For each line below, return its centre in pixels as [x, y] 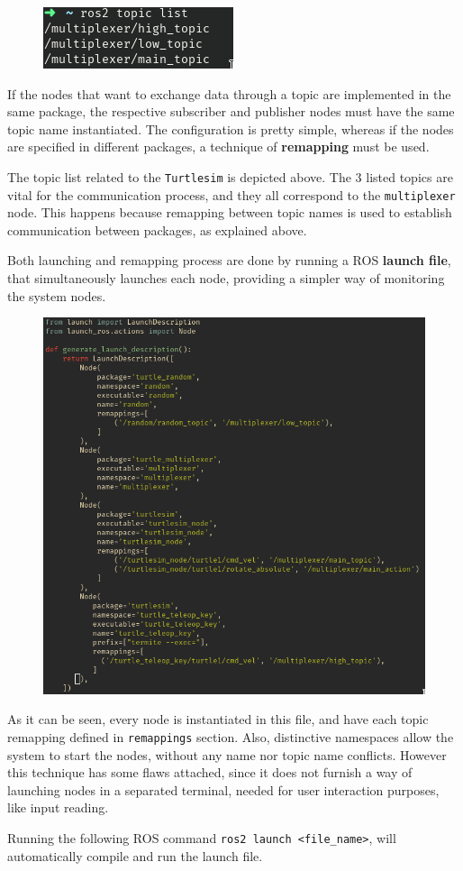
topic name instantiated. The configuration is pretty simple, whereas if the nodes [231, 128]
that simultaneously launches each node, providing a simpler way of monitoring [226, 278]
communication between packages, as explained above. [157, 229]
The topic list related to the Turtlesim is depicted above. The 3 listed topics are [230, 176]
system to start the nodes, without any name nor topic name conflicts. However [227, 754]
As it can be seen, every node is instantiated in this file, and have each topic [218, 719]
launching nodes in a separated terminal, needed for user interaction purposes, [223, 789]
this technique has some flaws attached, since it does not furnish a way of [210, 772]
